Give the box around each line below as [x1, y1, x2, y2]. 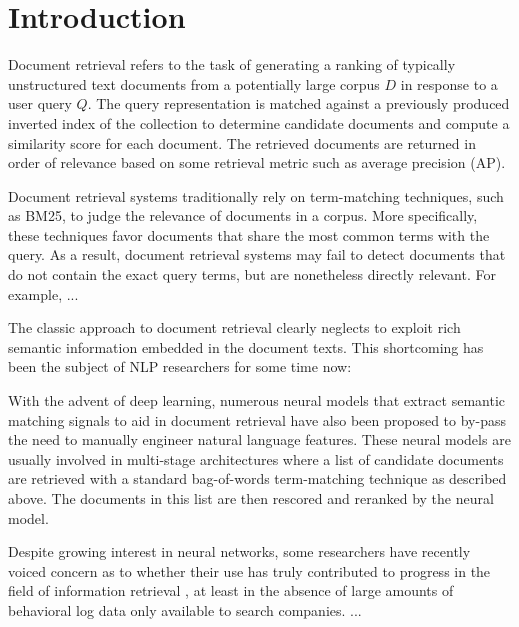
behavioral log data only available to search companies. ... [8, 599, 362, 620]
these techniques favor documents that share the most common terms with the [8, 224, 490, 245]
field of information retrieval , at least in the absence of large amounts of [8, 580, 454, 601]
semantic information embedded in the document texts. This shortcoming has [8, 336, 484, 357]
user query [8, 93, 72, 114]
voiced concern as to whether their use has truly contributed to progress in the [8, 560, 491, 581]
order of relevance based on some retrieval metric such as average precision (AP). [8, 152, 506, 173]
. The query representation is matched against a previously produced [87, 93, 510, 114]
